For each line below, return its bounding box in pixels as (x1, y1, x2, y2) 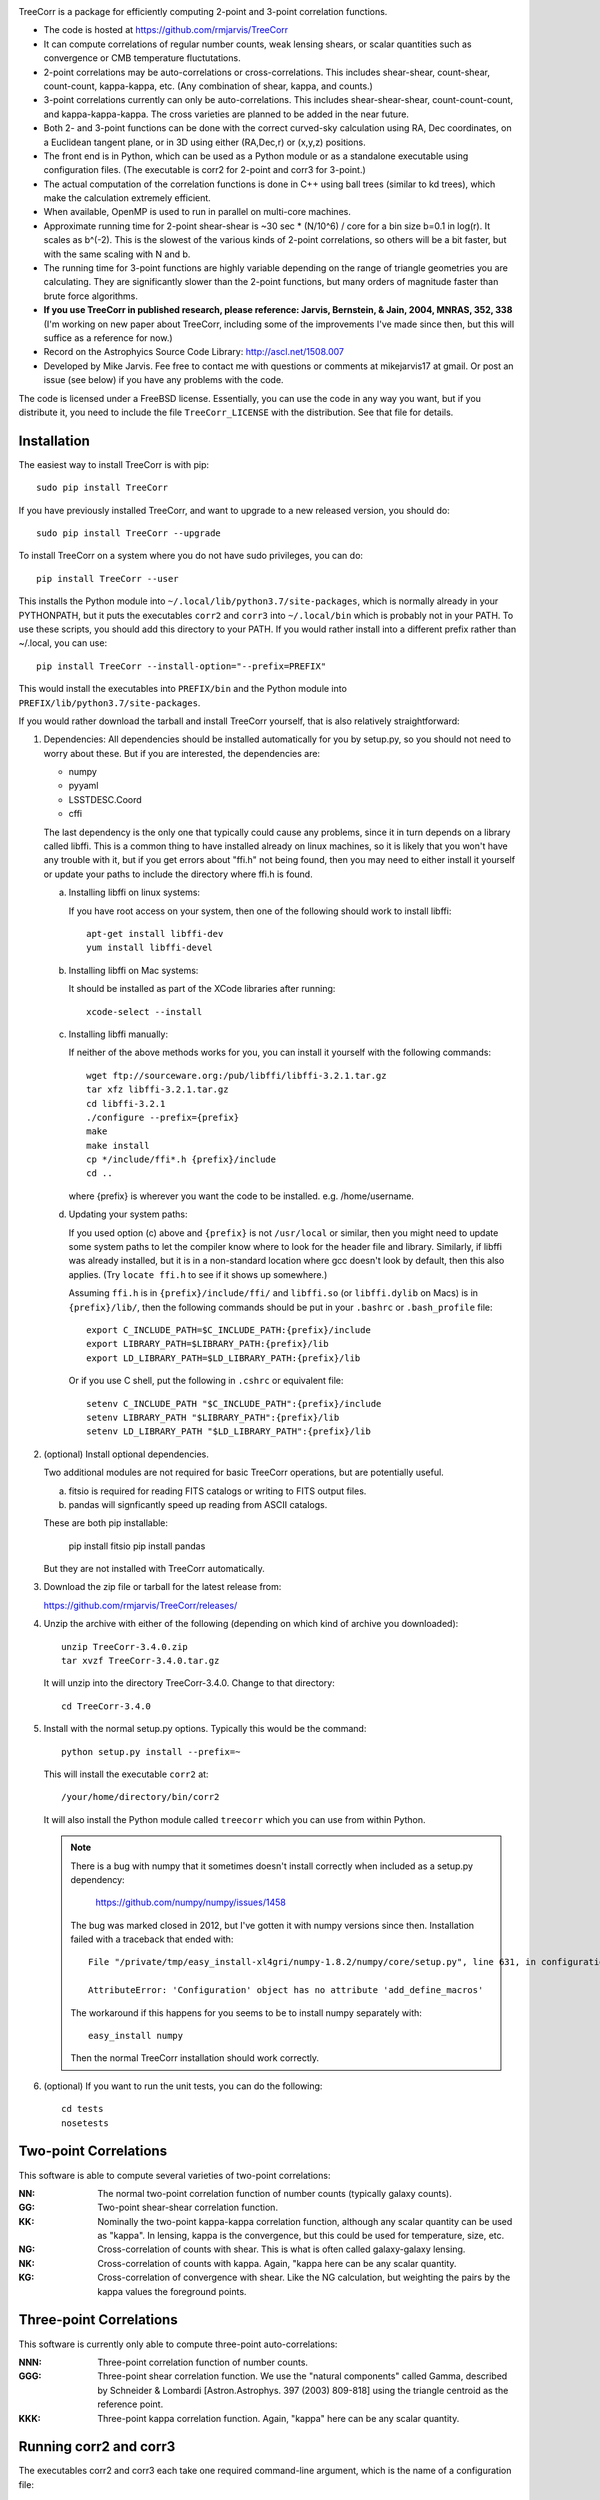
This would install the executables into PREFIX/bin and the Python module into (18, 683, 347, 695)
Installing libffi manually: (68, 1028, 169, 1040)
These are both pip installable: (43, 1517, 169, 1529)
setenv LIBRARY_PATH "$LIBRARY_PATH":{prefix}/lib (86, 1411, 340, 1423)
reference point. (97, 2398, 164, 2410)
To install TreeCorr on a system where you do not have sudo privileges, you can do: (18, 550, 364, 562)
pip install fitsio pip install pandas (68, 1540, 206, 1552)
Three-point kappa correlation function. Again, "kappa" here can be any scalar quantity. (97, 2412, 460, 2424)
